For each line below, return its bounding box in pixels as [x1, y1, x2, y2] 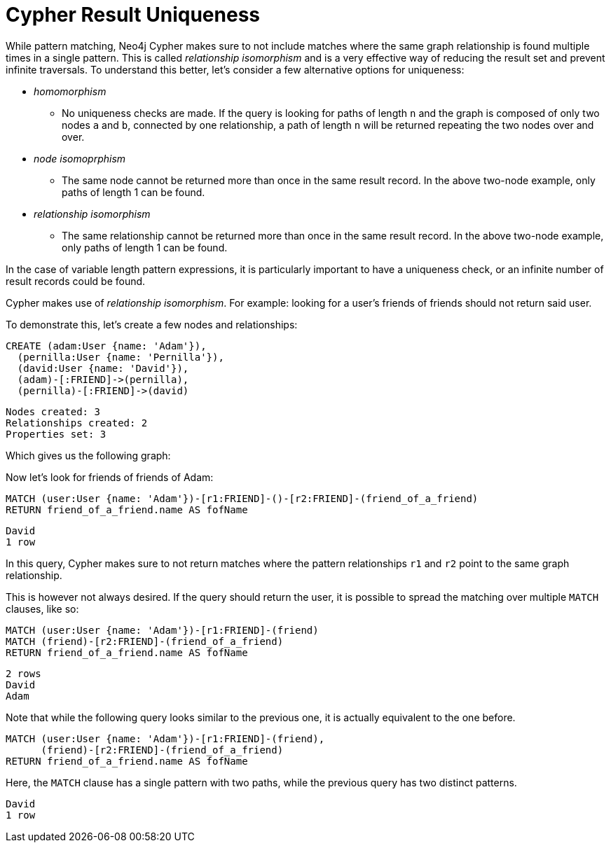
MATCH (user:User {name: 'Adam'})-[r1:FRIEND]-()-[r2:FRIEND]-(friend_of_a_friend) [6, 492, 479, 504]
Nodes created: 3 [6, 405, 100, 417]
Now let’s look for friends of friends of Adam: [6, 471, 214, 483]
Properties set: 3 [6, 428, 107, 440]
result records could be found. [6, 274, 146, 287]
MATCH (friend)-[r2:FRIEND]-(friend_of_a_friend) [6, 635, 284, 647]
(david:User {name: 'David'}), [17, 362, 189, 374]
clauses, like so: [6, 602, 79, 615]
